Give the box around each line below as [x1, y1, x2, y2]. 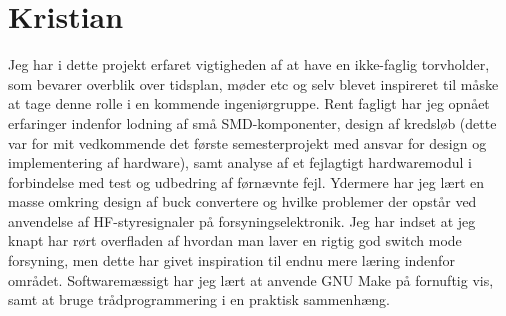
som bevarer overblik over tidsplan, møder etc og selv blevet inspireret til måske [8, 73, 499, 94]
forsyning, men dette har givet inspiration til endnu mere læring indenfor [8, 250, 455, 271]
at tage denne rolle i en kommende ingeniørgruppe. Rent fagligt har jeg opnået [8, 93, 490, 114]
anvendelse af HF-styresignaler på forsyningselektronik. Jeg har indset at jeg [8, 210, 476, 231]
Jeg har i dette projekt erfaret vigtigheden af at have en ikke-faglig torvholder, [8, 54, 490, 75]
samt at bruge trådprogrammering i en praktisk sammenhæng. [8, 289, 390, 310]
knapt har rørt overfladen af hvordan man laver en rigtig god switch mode [8, 230, 462, 251]
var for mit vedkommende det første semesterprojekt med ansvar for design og [8, 132, 487, 153]
